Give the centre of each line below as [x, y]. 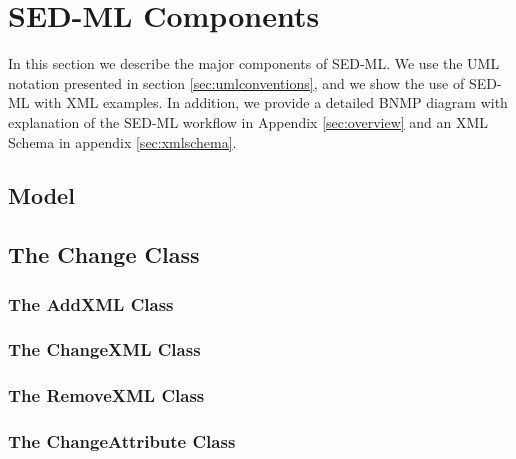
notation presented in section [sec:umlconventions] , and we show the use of [236, 82]
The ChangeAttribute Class [122, 441]
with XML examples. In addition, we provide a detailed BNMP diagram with [271, 102]
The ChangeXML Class [104, 349]
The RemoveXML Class [106, 395]
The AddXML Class [91, 303]
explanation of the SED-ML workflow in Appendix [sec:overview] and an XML [248, 121]
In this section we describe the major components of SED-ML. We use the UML [254, 63]
